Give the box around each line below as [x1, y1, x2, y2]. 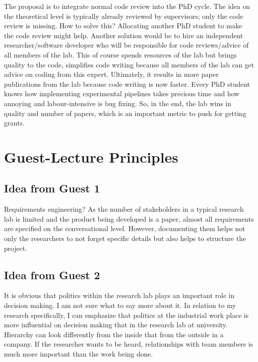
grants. [4, 118, 25, 128]
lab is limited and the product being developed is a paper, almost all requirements [4, 213, 254, 224]
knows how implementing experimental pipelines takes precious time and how [4, 88, 240, 99]
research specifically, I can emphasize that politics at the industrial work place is [4, 309, 249, 320]
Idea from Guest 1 [4, 181, 100, 196]
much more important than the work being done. [4, 349, 153, 359]
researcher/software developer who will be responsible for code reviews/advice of [4, 40, 249, 50]
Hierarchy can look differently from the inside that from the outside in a [4, 329, 224, 339]
